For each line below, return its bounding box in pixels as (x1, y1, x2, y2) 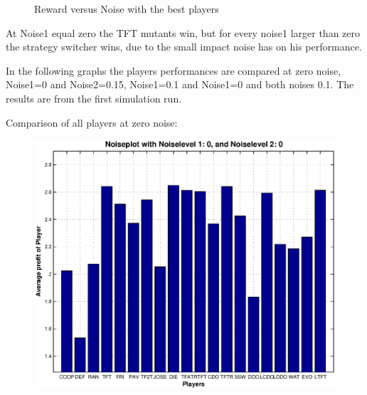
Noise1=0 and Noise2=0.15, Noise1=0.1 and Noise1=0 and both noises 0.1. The (6, 77, 354, 92)
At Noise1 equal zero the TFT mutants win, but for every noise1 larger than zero (6, 25, 361, 40)
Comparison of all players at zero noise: (6, 115, 178, 130)
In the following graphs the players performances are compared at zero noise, (6, 63, 341, 78)
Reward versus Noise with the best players (34, 1, 219, 16)
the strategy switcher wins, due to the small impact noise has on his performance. (6, 39, 362, 54)
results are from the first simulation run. (6, 90, 182, 105)
